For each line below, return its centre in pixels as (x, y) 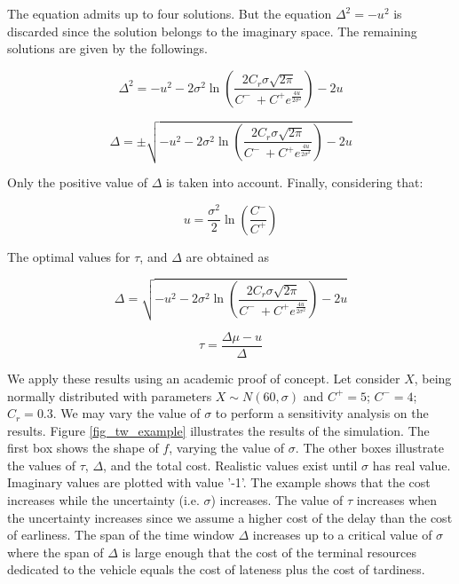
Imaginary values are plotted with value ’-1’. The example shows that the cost (219, 482)
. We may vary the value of (127, 413)
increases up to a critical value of (342, 535)
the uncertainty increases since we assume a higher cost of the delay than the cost (230, 517)
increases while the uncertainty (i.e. (103, 500)
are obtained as (227, 256)
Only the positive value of (77, 182)
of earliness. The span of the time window (121, 535)
